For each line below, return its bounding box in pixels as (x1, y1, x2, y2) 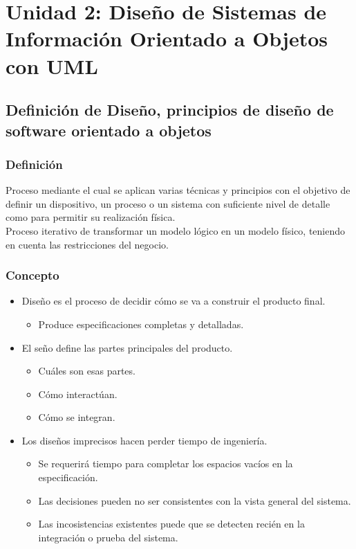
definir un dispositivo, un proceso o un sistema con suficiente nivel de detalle (6, 196, 330, 210)
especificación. (38, 470, 98, 485)
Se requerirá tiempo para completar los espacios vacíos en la (38, 456, 293, 471)
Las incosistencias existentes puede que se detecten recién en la (38, 516, 305, 531)
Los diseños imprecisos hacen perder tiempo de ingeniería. (21, 433, 268, 447)
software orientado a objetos (6, 119, 212, 141)
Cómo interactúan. (38, 386, 118, 401)
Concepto (6, 267, 59, 284)
